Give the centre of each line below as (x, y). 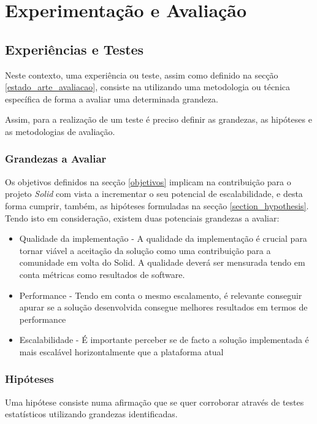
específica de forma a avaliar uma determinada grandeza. (112, 98)
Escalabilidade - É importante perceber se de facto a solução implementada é (164, 340)
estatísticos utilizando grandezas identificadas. (91, 414)
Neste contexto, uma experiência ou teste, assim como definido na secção (142, 75)
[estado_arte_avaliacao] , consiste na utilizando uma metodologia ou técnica (147, 87)
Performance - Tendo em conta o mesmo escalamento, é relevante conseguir (161, 295)
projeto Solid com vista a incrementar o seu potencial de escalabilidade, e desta (154, 194)
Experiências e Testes (74, 49)
